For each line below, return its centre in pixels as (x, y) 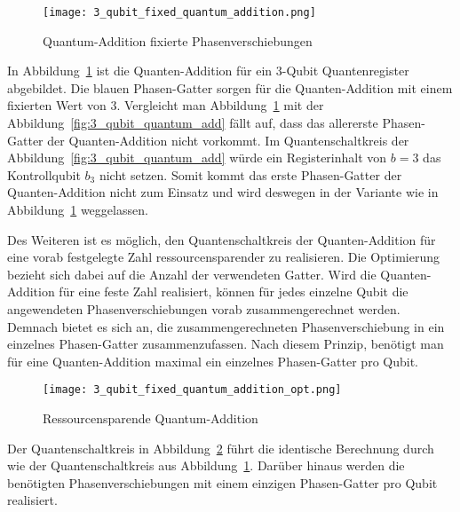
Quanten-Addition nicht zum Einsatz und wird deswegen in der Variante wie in (223, 192)
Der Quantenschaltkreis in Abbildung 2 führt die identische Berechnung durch (221, 448)
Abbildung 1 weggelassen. (78, 209)
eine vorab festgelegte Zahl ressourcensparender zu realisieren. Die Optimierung (223, 257)
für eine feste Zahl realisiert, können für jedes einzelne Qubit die (234, 291)
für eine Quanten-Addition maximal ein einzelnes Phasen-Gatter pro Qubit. (213, 361)
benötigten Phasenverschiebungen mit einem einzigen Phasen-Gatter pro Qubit (222, 482)
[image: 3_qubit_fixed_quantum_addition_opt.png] (192, 390)
